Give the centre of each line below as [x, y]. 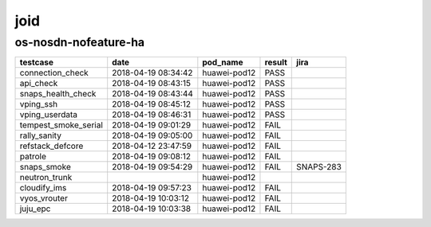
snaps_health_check [58, 94]
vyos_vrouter [43, 198]
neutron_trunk [46, 178]
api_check [39, 84]
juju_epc [35, 209]
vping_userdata [49, 115]
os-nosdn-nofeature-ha [80, 42]
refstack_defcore [51, 146]
